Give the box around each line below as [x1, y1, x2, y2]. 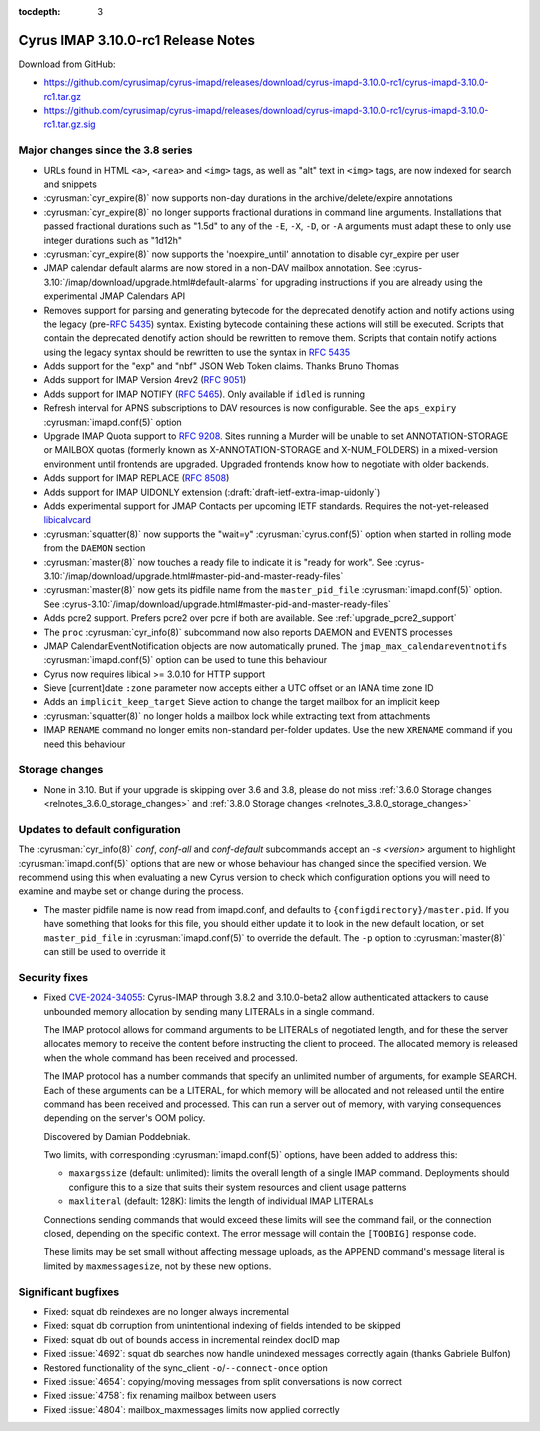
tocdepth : [18, 6, 61, 17]
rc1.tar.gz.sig [43, 118, 96, 130]
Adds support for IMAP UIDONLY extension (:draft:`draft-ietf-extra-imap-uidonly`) [43, 486, 381, 498]
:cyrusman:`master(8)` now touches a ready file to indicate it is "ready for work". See [43, 556, 393, 568]
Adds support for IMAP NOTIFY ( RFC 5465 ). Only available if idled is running [43, 388, 365, 400]
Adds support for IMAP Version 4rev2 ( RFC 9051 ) [43, 374, 247, 386]
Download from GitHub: [18, 58, 116, 70]
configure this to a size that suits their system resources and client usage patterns [68, 1181, 407, 1193]
